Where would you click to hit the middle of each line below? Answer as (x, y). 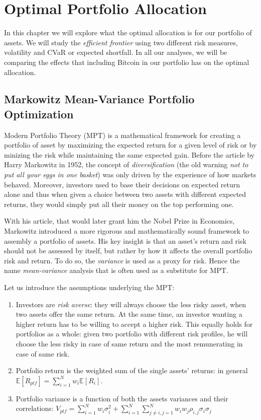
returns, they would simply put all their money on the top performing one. (119, 204)
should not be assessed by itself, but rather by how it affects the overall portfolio (128, 251)
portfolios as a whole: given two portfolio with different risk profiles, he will (132, 334)
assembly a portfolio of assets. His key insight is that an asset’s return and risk (125, 240)
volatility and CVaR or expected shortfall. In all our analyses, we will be (116, 52)
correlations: (35, 408)
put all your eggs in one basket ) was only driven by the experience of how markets (130, 174)
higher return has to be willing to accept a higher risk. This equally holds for (134, 324)
